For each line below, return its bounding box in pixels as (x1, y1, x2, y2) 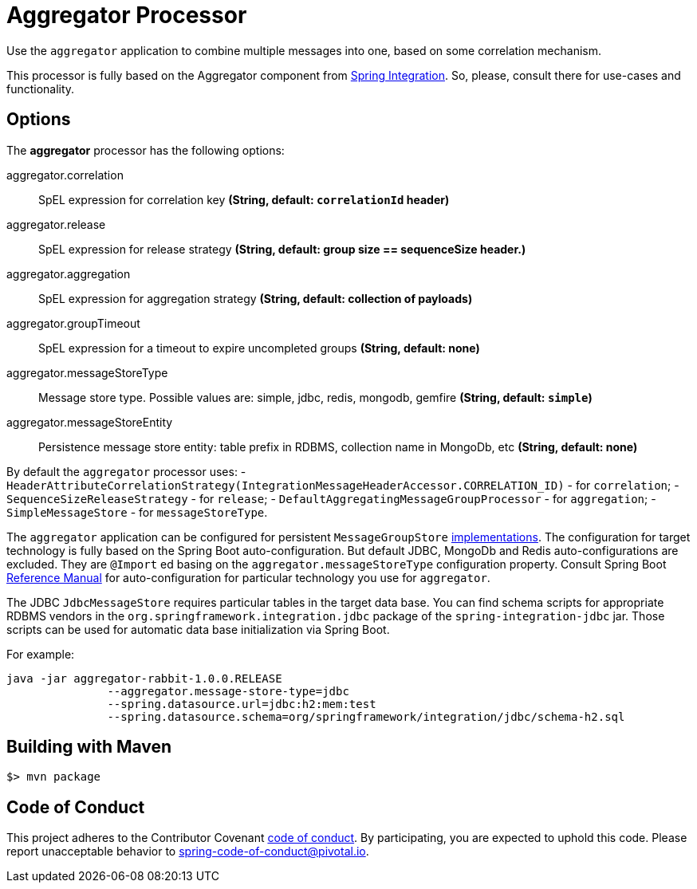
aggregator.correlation (6, 167, 124, 182)
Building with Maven (6, 737, 172, 757)
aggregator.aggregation (6, 266, 131, 281)
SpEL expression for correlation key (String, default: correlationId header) (38, 192, 450, 207)
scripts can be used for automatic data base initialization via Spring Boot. (6, 622, 390, 636)
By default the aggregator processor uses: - (6, 464, 246, 478)
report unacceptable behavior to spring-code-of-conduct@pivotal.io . (6, 844, 369, 859)
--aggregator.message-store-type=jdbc (107, 684, 349, 698)
